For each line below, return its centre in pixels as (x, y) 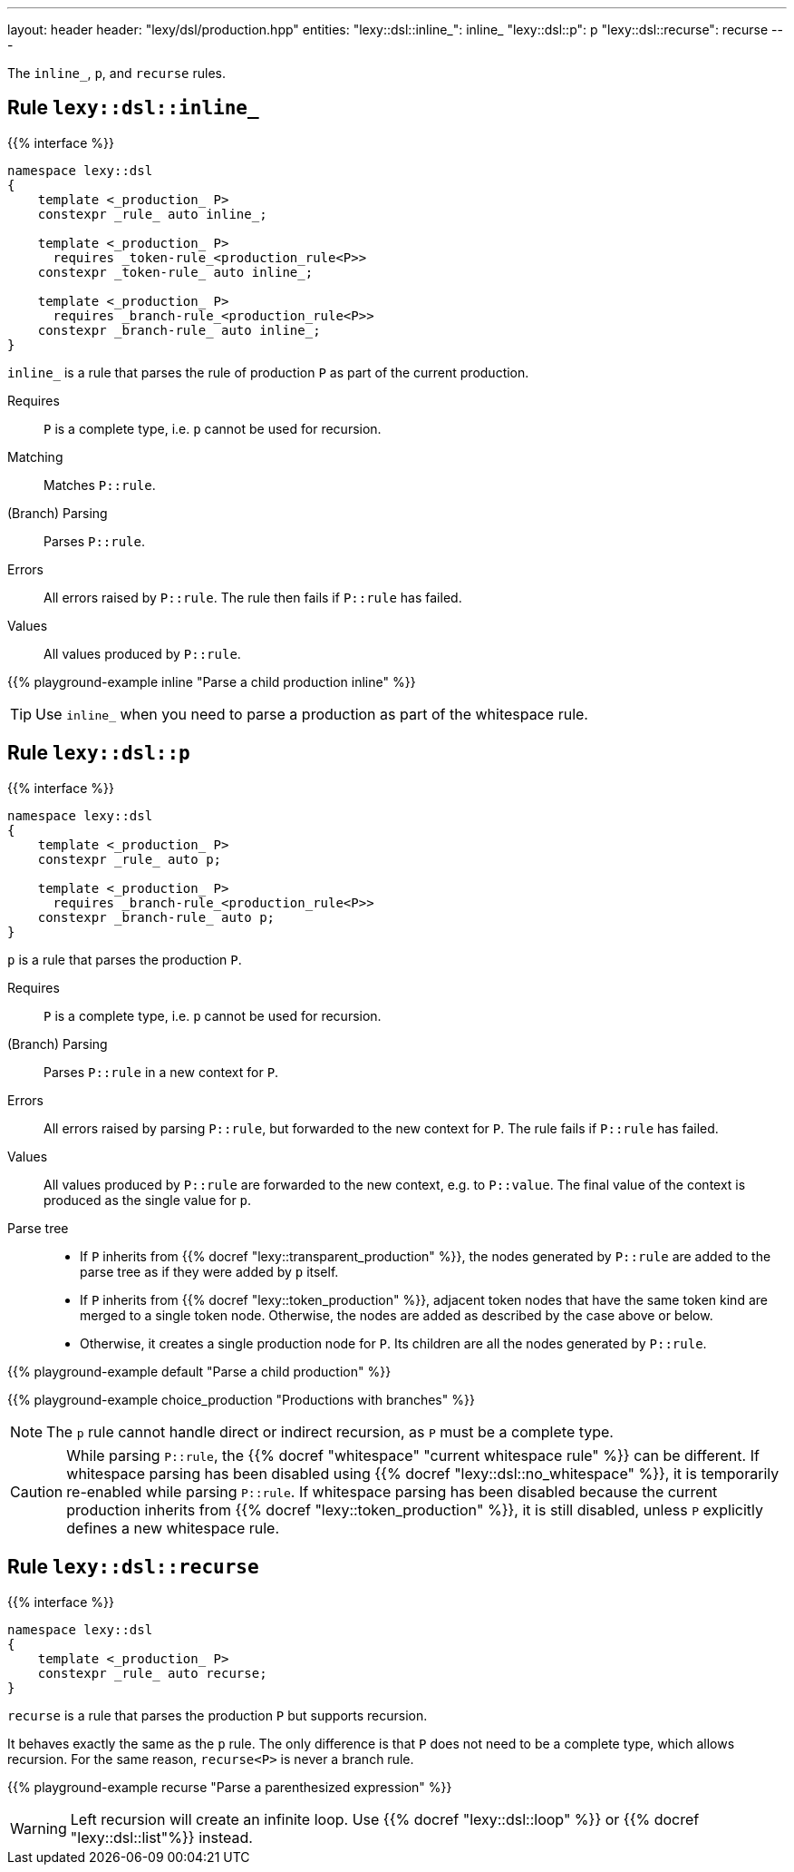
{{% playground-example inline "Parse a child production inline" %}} (212, 681)
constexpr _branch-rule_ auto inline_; (179, 330)
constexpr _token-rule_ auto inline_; (175, 272)
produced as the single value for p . (148, 1200)
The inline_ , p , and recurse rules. (116, 73)
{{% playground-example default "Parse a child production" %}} (199, 1371)
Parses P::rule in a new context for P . (161, 1072)
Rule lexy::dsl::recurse (133, 1567)
